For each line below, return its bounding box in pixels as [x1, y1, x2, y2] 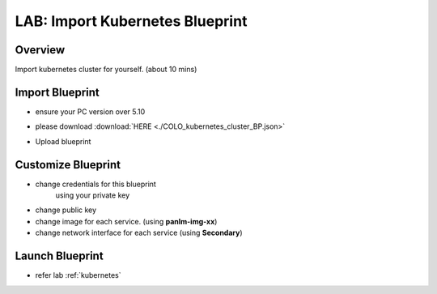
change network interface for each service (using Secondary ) [35, 228, 243, 238]
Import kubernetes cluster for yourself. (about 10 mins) [15, 65, 197, 75]
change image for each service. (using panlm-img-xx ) [35, 216, 218, 226]
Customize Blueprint [15, 158, 121, 172]
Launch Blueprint [15, 249, 104, 263]
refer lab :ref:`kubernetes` [35, 271, 121, 280]
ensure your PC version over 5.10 [35, 106, 146, 117]
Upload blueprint [35, 136, 91, 146]
